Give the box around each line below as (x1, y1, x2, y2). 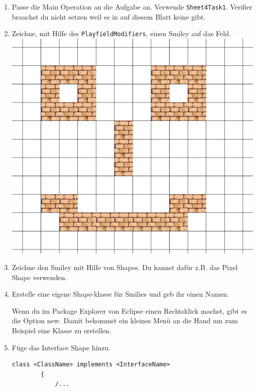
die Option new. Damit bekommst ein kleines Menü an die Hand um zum (12, 315, 238, 326)
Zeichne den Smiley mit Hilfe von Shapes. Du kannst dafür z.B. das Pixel (12, 262, 238, 273)
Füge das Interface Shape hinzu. (12, 342, 111, 352)
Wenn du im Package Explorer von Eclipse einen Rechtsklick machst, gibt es (12, 305, 247, 316)
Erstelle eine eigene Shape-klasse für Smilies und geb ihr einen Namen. (12, 289, 229, 299)
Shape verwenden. (12, 272, 67, 282)
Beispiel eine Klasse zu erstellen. (12, 325, 111, 336)
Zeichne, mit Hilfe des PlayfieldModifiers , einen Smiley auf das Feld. (12, 28, 231, 39)
